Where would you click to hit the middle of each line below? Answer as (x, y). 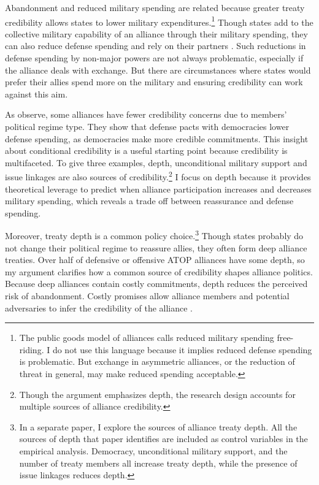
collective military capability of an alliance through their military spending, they (156, 33)
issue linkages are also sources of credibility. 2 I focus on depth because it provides (158, 176)
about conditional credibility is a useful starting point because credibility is (146, 151)
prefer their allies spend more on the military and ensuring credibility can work (154, 82)
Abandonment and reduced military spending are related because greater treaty (155, 7)
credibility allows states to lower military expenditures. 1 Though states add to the (159, 21)
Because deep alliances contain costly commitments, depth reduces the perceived (156, 284)
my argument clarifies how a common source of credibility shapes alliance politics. (159, 271)
